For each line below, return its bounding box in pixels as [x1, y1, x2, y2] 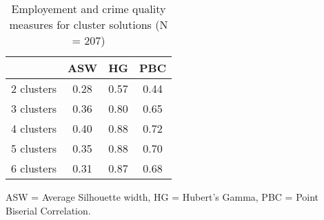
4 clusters [11, 120, 57, 136]
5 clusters [11, 140, 57, 156]
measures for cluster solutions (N [9, 16, 168, 32]
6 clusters [11, 160, 57, 176]
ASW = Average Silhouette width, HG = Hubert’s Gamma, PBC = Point [6, 190, 319, 203]
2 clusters [11, 80, 57, 96]
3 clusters [11, 100, 57, 116]
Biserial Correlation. [6, 203, 91, 217]
